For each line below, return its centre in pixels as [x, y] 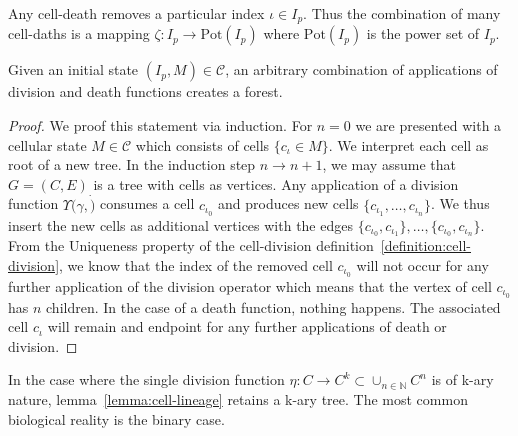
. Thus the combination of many [402, 13]
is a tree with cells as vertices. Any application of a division [276, 183]
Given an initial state [73, 69]
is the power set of [423, 33]
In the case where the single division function [146, 379]
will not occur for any [422, 264]
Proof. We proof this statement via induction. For [160, 125]
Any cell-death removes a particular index [136, 13]
